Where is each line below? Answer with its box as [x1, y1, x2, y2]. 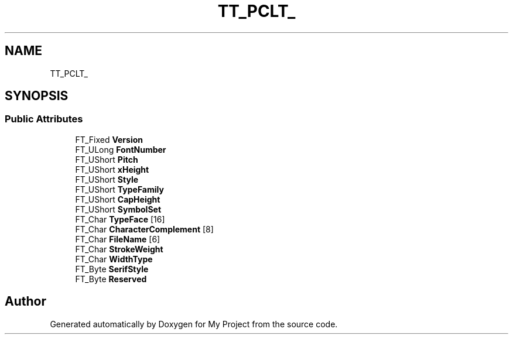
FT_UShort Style [75, 174, 139, 184]
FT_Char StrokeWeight [75, 244, 163, 254]
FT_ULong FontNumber [75, 144, 166, 155]
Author [5, 294, 46, 309]
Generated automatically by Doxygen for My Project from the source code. [50, 319, 338, 329]
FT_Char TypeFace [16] [75, 214, 165, 224]
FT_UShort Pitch [75, 154, 138, 165]
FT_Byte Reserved [75, 273, 147, 284]
